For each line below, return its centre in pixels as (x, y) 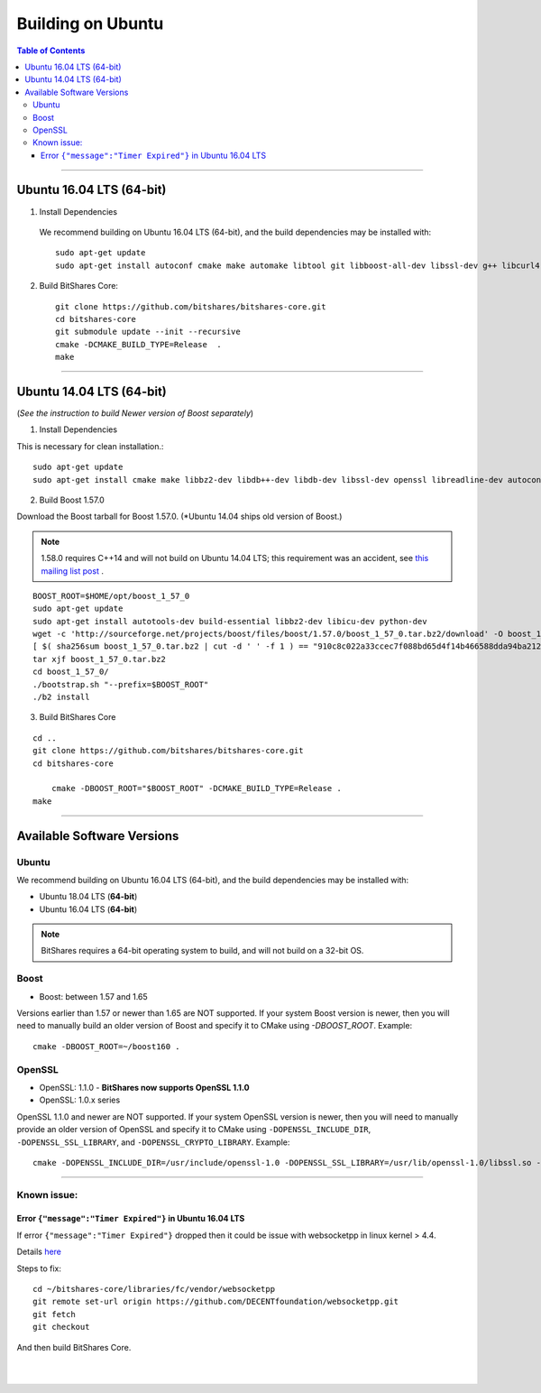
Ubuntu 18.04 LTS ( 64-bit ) (88, 897)
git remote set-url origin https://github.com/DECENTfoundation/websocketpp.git (216, 1302)
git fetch (54, 1314)
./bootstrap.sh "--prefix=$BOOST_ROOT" (121, 684)
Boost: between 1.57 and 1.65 (93, 996)
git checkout (61, 1327)
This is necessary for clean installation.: (90, 446)
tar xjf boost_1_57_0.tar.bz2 (100, 659)
